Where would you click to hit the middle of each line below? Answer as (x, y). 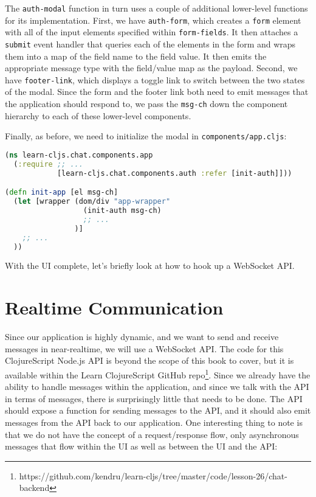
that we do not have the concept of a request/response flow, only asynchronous (152, 434)
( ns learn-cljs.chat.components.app (79, 155)
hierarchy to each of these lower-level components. (98, 115)
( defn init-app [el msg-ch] (62, 193)
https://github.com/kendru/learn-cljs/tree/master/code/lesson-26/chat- (153, 475)
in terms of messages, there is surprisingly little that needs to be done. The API (154, 398)
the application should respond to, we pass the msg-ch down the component (146, 104)
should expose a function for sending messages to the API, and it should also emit (158, 410)
